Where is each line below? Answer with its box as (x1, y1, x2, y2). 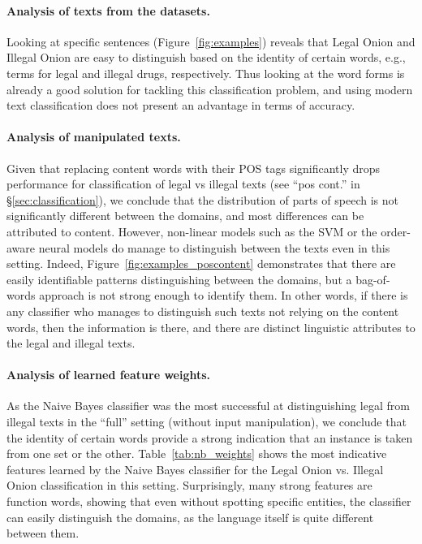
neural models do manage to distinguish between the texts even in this (38, 239, 390, 256)
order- (381, 222, 411, 240)
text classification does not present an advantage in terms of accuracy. (6, 97, 355, 114)
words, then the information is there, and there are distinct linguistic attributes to (6, 318, 416, 335)
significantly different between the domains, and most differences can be (6, 207, 364, 224)
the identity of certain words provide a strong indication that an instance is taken (6, 429, 413, 446)
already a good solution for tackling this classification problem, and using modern (6, 80, 413, 97)
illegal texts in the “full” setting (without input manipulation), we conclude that (6, 413, 407, 430)
